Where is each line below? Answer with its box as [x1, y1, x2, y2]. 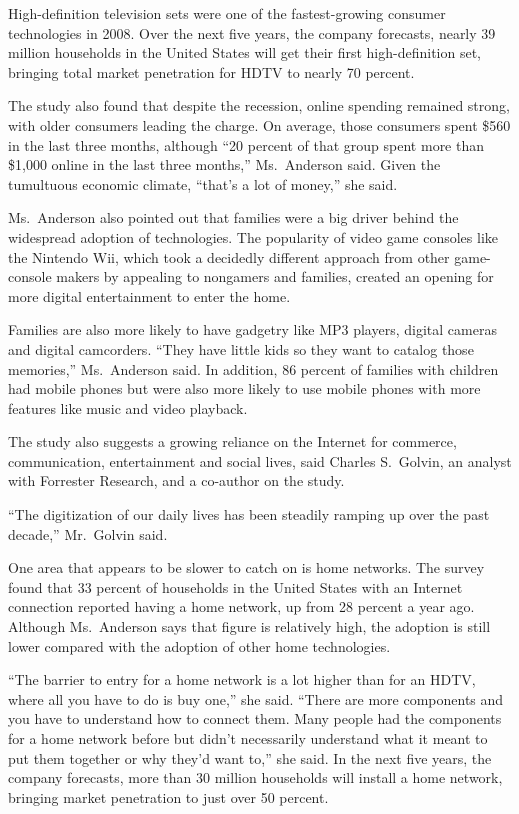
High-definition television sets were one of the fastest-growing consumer [8, 3, 446, 23]
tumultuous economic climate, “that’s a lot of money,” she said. [8, 173, 398, 194]
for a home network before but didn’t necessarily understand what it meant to [8, 728, 488, 748]
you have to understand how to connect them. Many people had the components [8, 708, 502, 729]
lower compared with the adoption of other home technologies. [8, 635, 391, 656]
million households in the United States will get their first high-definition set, [8, 42, 482, 63]
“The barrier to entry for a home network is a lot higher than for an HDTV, [8, 669, 476, 690]
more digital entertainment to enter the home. [8, 285, 291, 306]
